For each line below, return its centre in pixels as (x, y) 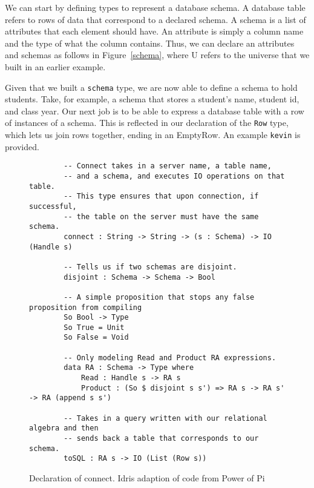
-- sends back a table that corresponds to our (161, 439)
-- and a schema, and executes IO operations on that (174, 176)
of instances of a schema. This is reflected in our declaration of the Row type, (147, 123)
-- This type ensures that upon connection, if (161, 196)
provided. (22, 146)
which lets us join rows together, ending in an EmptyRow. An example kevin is (153, 135)
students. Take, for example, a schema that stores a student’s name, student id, (152, 99)
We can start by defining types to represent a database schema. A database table (155, 7)
